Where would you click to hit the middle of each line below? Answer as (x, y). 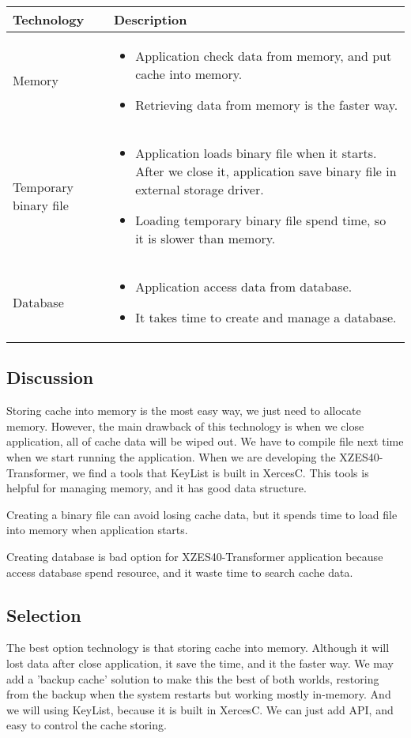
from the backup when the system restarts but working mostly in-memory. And (199, 694)
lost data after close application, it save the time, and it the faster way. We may (200, 663)
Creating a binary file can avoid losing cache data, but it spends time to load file (202, 514)
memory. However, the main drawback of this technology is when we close (185, 425)
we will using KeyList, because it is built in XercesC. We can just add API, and (200, 709)
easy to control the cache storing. (87, 725)
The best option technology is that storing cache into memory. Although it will (198, 648)
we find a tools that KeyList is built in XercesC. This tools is (221, 472)
